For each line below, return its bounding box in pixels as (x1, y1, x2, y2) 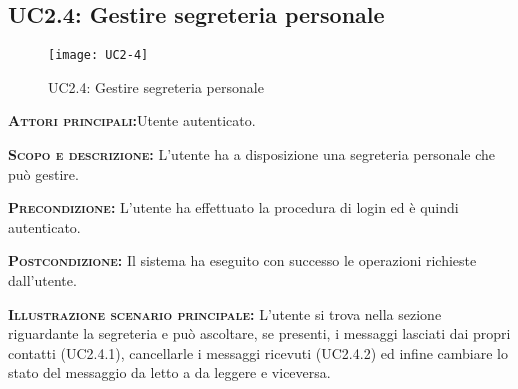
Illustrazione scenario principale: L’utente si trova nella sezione (8, 303, 442, 324)
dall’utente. (8, 270, 77, 291)
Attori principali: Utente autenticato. (8, 110, 256, 131)
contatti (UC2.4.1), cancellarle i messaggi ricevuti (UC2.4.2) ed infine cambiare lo (8, 342, 508, 363)
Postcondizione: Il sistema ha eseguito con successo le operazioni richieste (8, 250, 477, 271)
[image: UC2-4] (48, 48, 149, 63)
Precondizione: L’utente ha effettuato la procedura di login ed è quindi (8, 197, 459, 218)
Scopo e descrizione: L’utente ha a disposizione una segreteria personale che (8, 144, 496, 165)
